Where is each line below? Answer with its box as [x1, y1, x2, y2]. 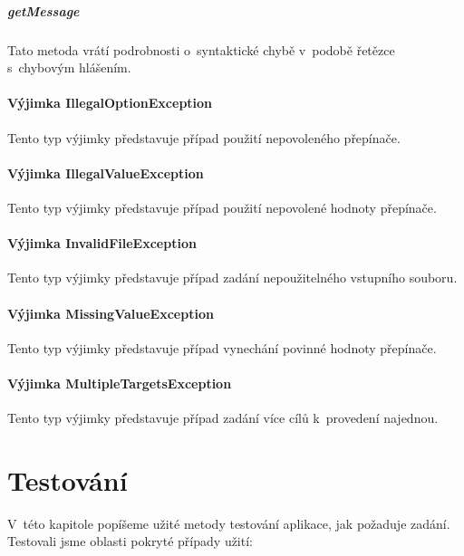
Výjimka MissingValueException [7, 303, 214, 322]
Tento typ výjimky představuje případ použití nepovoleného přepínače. [7, 128, 401, 147]
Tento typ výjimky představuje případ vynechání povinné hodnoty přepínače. [7, 338, 437, 357]
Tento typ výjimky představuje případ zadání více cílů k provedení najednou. [7, 408, 439, 427]
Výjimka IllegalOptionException [7, 93, 213, 112]
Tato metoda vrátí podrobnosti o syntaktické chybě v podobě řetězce [7, 40, 395, 59]
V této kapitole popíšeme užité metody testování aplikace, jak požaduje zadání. [7, 513, 450, 532]
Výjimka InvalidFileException [7, 234, 197, 253]
